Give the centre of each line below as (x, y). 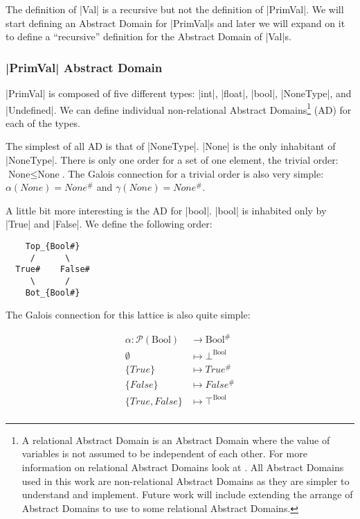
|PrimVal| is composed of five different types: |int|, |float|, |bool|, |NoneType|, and (179, 93)
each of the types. (43, 122)
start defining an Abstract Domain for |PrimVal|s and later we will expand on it (175, 23)
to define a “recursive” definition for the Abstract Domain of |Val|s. (148, 36)
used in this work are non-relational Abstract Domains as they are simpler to (186, 480)
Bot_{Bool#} (53, 292)
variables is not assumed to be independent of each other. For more (164, 453)
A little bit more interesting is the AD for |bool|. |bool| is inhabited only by (166, 210)
